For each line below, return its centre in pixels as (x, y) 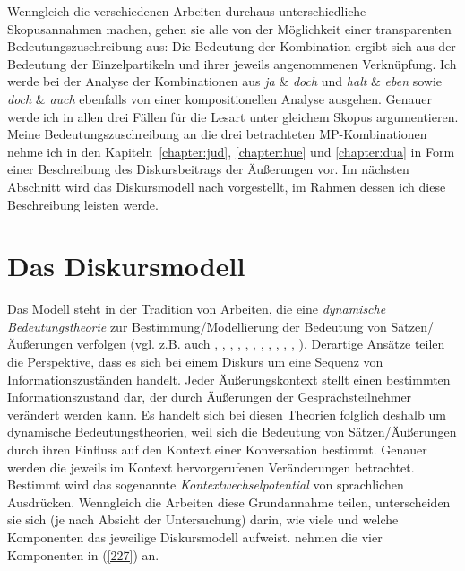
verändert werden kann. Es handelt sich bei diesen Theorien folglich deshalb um (227, 414)
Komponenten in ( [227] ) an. (83, 554)
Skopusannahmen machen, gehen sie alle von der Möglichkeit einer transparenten (229, 28)
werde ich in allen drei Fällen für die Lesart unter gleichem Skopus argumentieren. (233, 116)
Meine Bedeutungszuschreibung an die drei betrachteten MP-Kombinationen (217, 134)
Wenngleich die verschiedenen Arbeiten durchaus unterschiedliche (187, 11)
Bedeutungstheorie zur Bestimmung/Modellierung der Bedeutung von (197, 326)
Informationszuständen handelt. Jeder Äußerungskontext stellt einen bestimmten (229, 379)
